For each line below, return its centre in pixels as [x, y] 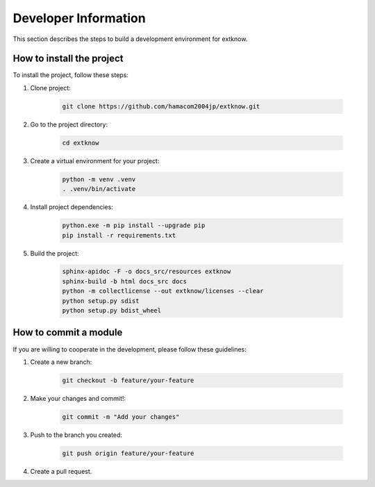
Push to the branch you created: [76, 435]
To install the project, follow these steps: [70, 75]
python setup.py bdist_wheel [112, 311]
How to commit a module [68, 332]
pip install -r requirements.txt [119, 235]
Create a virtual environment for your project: [95, 160]
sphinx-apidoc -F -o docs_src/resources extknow [147, 272]
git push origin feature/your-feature [128, 453]
